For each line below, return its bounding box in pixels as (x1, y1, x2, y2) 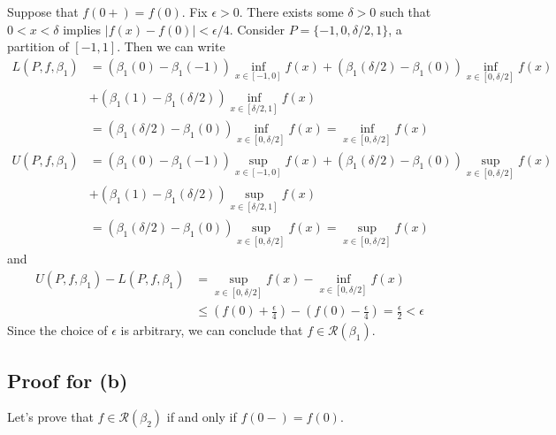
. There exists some (239, 3, 344, 20)
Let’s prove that (7, 408, 94, 426)
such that (380, 3, 431, 20)
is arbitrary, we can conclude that (120, 321, 303, 340)
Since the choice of (7, 321, 108, 340)
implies (63, 19, 102, 38)
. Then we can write (117, 37, 225, 56)
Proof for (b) (7, 366, 128, 393)
